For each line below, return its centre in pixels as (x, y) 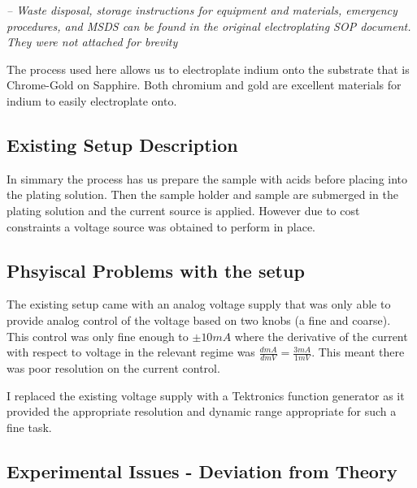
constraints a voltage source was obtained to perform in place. (161, 226)
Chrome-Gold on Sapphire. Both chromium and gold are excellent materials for (204, 85)
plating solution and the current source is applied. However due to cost (183, 210)
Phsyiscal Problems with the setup (156, 270)
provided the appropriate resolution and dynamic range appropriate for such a (202, 411)
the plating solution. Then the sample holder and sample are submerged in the (202, 194)
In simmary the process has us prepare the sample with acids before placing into (207, 178)
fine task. (29, 427)
